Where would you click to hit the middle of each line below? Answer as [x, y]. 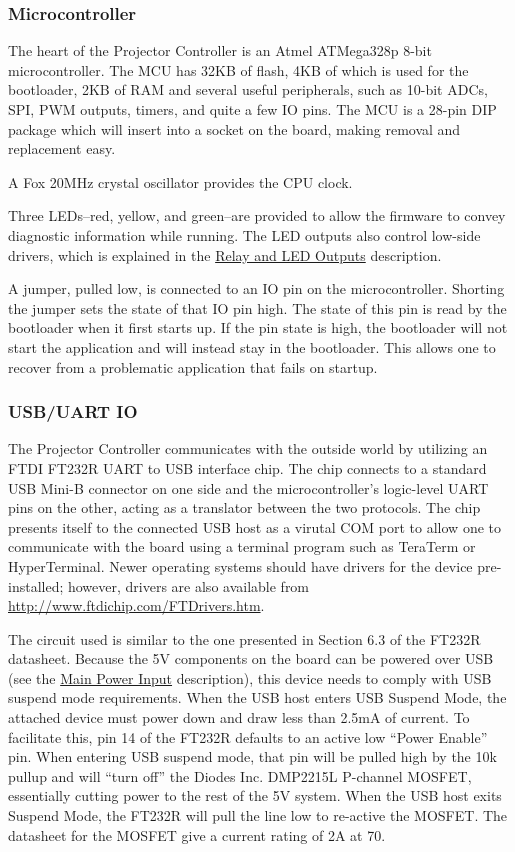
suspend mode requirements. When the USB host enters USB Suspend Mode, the [257, 697]
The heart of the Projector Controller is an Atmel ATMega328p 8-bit [220, 50]
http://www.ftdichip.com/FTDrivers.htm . [136, 605]
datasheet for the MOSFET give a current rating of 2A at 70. [197, 834]
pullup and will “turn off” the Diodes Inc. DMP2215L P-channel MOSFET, [240, 775]
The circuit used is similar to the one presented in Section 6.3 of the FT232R [244, 638]
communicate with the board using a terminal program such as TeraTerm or [242, 546]
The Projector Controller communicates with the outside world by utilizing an [248, 448]
